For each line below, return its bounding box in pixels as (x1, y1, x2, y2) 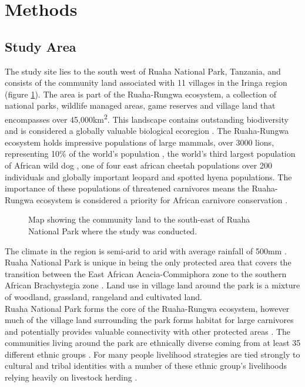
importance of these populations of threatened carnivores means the (5, 182, 249, 194)
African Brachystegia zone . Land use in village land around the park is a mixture (5, 279, 300, 291)
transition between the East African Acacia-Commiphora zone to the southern (5, 267, 287, 280)
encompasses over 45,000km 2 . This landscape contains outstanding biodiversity (5, 111, 289, 125)
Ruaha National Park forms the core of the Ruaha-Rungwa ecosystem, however (5, 302, 290, 314)
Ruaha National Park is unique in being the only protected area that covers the (5, 256, 291, 268)
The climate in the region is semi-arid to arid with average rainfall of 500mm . (5, 244, 287, 257)
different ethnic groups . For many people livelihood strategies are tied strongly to (5, 348, 300, 360)
